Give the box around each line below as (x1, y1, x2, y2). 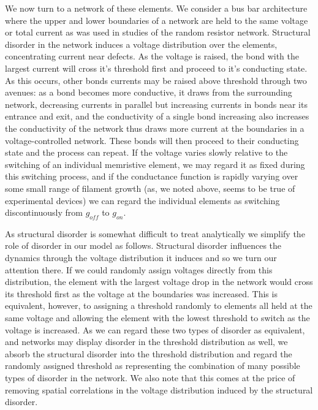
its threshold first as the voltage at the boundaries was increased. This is (5, 287, 278, 300)
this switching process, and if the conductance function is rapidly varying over (5, 170, 298, 183)
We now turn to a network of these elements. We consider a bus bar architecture (5, 2, 308, 14)
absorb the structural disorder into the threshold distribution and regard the (5, 347, 292, 360)
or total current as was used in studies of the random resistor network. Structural (5, 26, 311, 39)
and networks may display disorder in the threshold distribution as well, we (5, 335, 288, 348)
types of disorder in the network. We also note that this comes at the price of (5, 371, 295, 384)
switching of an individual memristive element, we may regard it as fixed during (5, 158, 305, 170)
